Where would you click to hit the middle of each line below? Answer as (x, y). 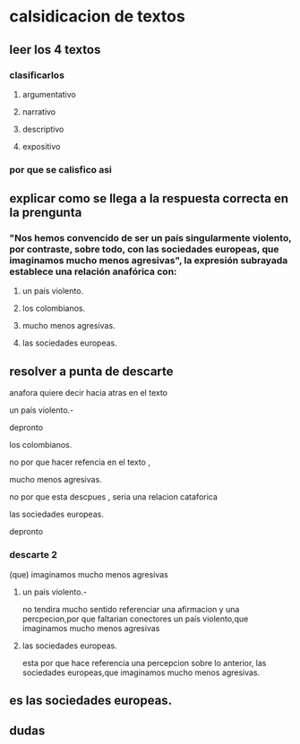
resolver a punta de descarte (91, 371)
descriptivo (43, 129)
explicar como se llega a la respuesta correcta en (149, 199)
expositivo (41, 146)
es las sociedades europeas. (91, 700)
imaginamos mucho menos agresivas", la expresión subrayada (149, 261)
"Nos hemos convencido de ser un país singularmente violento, (150, 238)
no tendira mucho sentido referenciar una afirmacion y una (131, 609)
